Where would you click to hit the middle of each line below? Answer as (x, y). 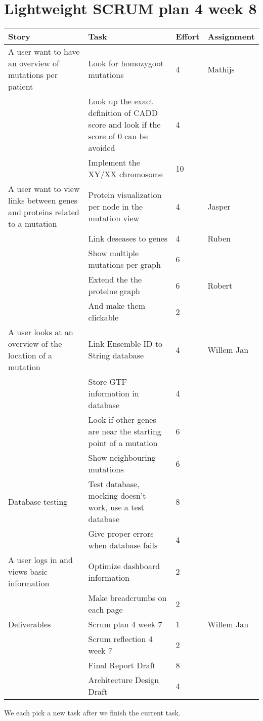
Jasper (219, 206)
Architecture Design (124, 680)
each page (105, 610)
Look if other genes (122, 420)
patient (21, 87)
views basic (28, 572)
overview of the (35, 344)
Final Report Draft (122, 665)
